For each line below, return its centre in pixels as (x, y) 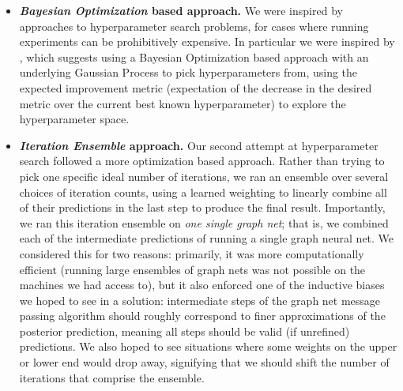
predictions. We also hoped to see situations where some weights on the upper (208, 346)
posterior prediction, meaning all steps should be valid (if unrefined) (185, 331)
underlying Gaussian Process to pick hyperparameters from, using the (188, 72)
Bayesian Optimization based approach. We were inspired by (181, 10)
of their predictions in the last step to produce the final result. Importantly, (202, 207)
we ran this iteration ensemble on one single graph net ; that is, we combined (204, 222)
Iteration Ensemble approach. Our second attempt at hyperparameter (199, 145)
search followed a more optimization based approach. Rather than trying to (202, 161)
